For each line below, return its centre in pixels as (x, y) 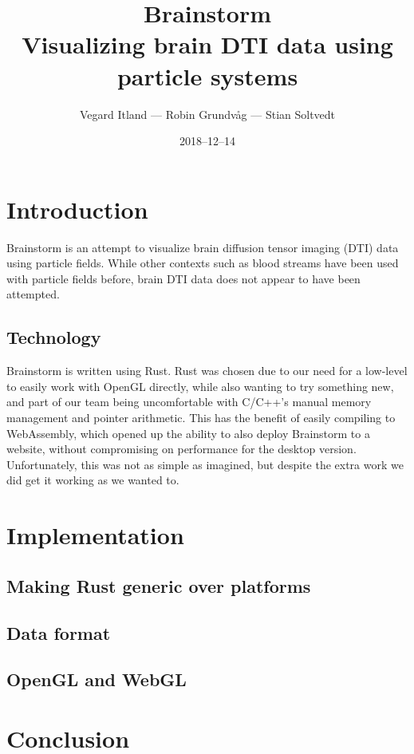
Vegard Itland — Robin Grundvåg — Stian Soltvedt (207, 114)
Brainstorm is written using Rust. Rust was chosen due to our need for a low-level (207, 371)
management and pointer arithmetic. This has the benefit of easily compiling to (201, 417)
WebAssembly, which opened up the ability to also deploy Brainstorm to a (188, 433)
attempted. (33, 294)
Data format (59, 632)
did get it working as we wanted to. (93, 480)
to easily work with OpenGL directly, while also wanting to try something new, (200, 386)
